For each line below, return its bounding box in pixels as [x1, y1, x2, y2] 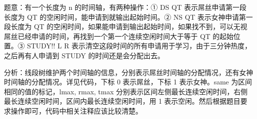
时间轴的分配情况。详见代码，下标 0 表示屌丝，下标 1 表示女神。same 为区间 [4, 77, 252, 87]
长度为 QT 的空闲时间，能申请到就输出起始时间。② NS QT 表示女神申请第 [4, 11, 246, 22]
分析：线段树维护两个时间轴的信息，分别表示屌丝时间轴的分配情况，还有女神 [4, 67, 253, 77]
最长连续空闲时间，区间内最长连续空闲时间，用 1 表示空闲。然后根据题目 [4, 96, 241, 106]
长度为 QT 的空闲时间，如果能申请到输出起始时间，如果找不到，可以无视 [10, 21, 248, 32]
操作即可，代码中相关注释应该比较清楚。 [10, 105, 142, 116]
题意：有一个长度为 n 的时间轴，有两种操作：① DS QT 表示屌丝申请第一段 [4, 2, 247, 12]
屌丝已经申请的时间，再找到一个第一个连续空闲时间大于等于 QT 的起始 [4, 31, 234, 41]
